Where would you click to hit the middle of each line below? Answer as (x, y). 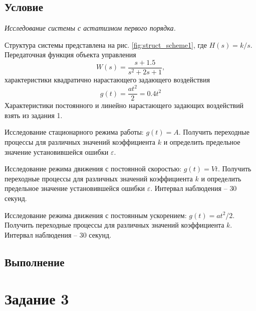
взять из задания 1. (34, 115)
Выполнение (35, 262)
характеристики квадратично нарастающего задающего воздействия (107, 80)
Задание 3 (37, 299)
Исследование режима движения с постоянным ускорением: (96, 215)
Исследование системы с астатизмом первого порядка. (90, 28)
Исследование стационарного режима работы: (74, 132)
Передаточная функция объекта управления (70, 55)
